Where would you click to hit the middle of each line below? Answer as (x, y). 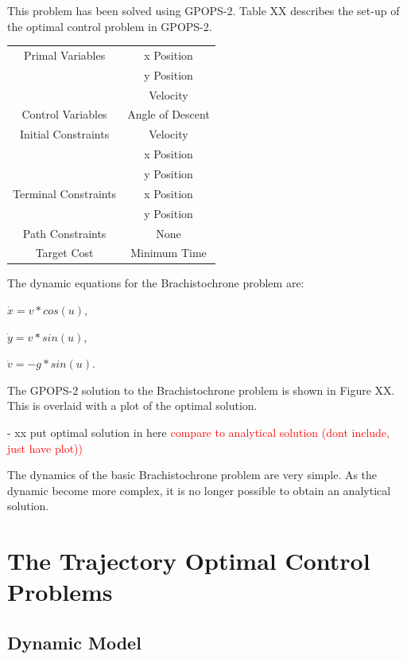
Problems (60, 592)
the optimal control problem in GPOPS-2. (110, 26)
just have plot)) (45, 448)
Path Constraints (64, 233)
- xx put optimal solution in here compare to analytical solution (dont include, (198, 433)
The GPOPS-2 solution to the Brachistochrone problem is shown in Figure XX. (201, 390)
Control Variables (64, 114)
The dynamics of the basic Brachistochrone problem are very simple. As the (192, 475)
